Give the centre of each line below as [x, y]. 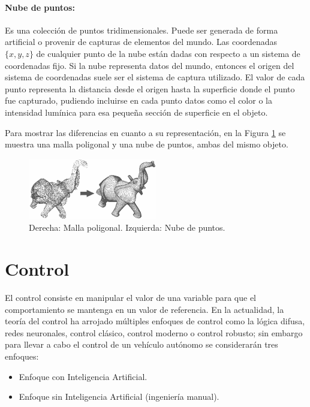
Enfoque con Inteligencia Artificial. [83, 376]
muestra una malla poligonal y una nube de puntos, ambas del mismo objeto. [147, 144]
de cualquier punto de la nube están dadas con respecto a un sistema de [168, 53]
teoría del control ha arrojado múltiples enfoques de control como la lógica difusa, [155, 321]
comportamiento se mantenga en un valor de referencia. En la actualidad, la [145, 309]
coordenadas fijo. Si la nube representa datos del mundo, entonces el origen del [150, 65]
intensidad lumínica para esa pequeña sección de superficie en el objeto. [136, 112]
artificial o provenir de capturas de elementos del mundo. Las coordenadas [141, 42]
